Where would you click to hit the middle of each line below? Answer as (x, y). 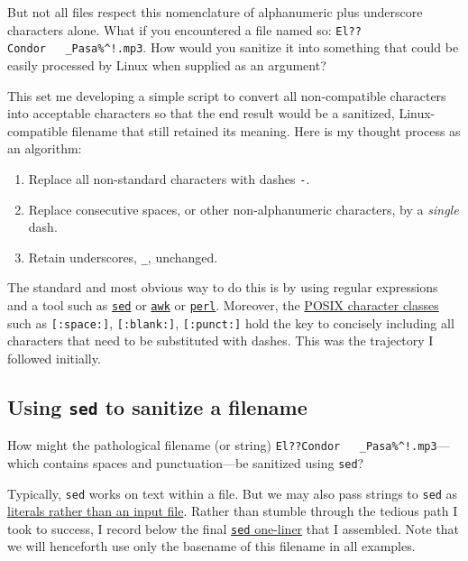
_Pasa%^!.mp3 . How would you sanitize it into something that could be (262, 47)
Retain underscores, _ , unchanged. (123, 257)
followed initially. (54, 358)
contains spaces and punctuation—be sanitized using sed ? (204, 462)
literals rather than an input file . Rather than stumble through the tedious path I (233, 511)
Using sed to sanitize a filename (157, 406)
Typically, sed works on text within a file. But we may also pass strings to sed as (233, 493)
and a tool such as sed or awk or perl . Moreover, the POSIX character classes (223, 304)
